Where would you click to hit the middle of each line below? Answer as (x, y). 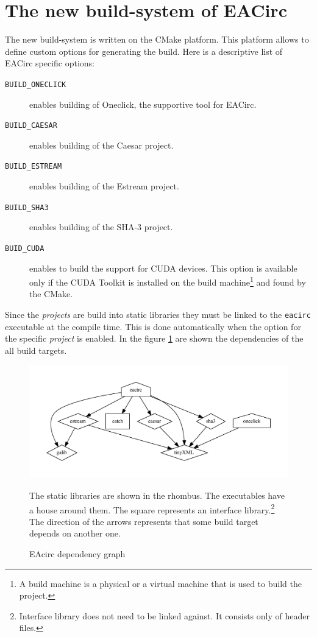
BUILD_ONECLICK (36, 84)
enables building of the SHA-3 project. (101, 227)
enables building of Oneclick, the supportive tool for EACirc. (143, 104)
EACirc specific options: (50, 63)
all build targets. (36, 350)
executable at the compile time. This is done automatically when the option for (153, 326)
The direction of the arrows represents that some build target (144, 521)
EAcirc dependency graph (77, 553)
